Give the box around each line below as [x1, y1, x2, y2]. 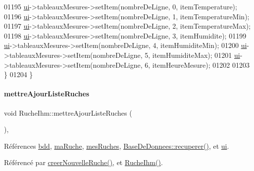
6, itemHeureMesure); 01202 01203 [145, 59, 250, 70]
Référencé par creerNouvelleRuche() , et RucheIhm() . [4, 157, 163, 168]
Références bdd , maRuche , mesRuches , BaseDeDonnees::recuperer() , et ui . [4, 140, 229, 151]
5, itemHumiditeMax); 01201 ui [145, 49, 240, 60]
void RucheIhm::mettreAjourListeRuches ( [4, 107, 132, 118]
